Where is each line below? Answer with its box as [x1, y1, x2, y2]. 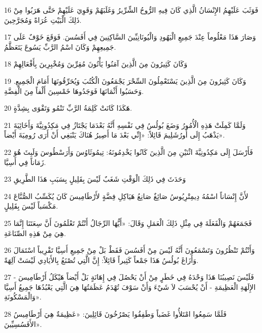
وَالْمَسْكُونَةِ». [4, 291, 42, 302]
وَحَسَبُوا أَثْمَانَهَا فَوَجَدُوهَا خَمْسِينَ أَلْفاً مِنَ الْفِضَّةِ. [4, 85, 144, 96]
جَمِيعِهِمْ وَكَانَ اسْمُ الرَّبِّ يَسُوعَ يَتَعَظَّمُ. [4, 41, 116, 52]
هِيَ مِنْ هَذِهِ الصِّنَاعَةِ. [4, 227, 66, 238]
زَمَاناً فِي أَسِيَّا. [4, 156, 46, 167]
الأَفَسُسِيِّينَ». [4, 318, 42, 329]
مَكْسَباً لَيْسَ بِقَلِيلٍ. [4, 201, 58, 211]
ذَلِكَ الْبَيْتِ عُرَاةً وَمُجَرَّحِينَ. [4, 14, 82, 25]
